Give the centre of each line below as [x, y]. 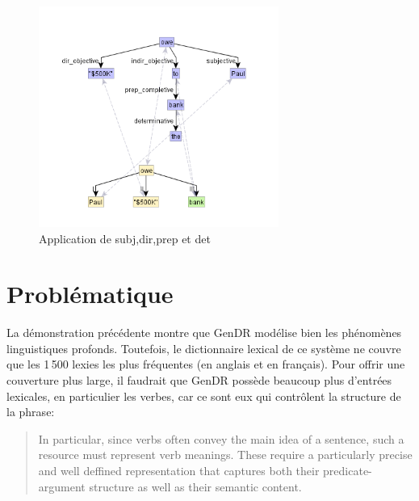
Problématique [90, 294]
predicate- [348, 470]
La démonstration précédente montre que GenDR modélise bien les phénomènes [204, 333]
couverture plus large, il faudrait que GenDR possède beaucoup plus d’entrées [199, 380]
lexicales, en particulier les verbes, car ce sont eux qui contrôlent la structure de [204, 396]
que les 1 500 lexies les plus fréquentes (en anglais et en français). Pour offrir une [206, 364]
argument [62, 486]
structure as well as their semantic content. [195, 486]
